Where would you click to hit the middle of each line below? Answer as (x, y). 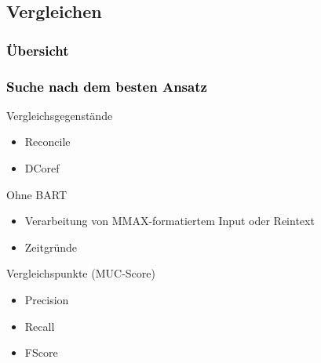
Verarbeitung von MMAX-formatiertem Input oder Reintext (170, 221)
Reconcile (47, 142)
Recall (40, 326)
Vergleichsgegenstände (60, 115)
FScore (41, 352)
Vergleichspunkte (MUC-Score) (81, 273)
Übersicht (38, 50)
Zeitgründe (51, 247)
